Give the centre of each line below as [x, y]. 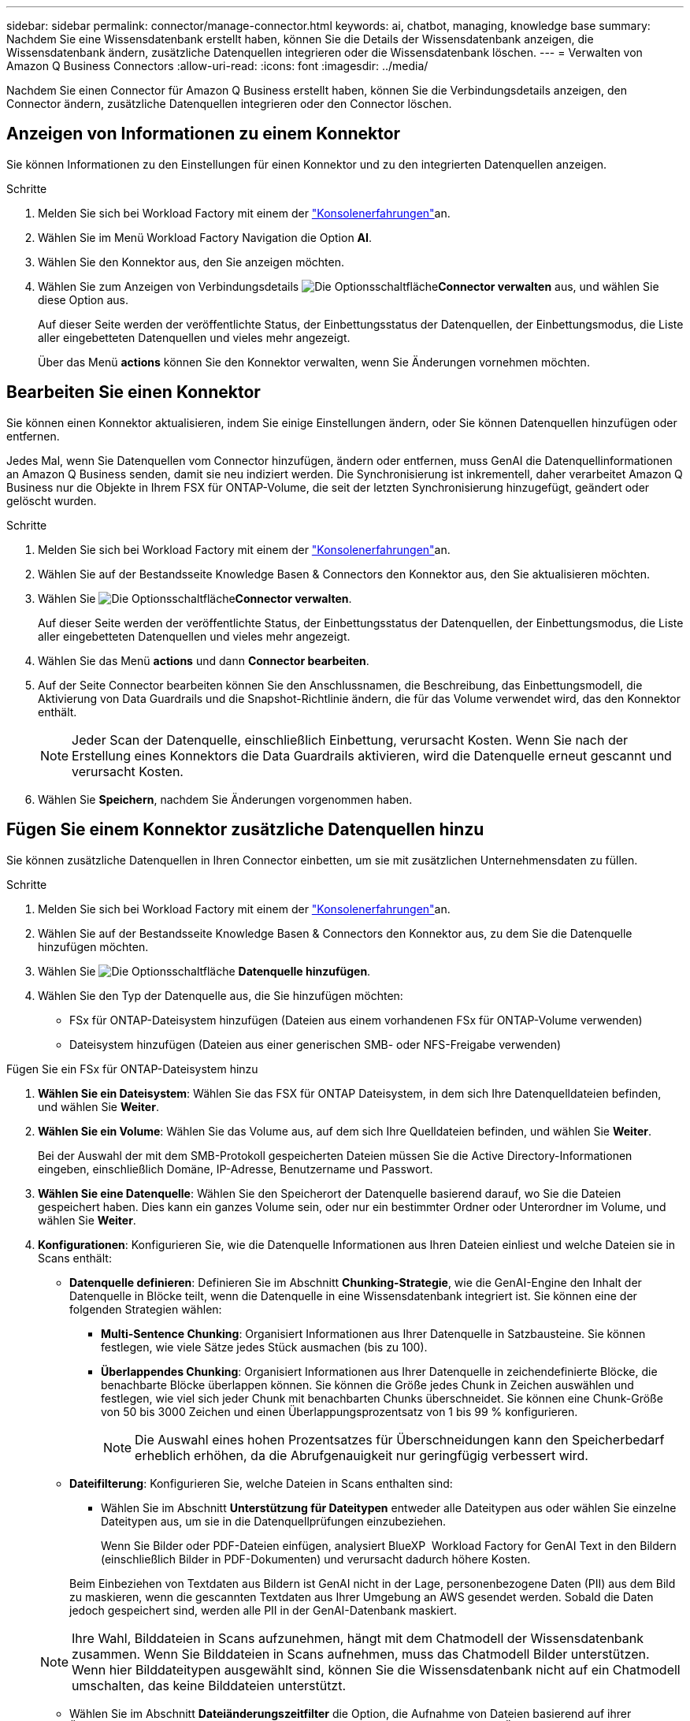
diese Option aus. [83, 299]
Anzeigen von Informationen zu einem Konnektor [204, 134]
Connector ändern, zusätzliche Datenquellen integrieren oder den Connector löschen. [229, 104]
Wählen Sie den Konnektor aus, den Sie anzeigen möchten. [191, 262]
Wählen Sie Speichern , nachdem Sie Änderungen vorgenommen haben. [225, 799]
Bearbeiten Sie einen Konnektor [134, 392]
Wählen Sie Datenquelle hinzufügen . [204, 971]
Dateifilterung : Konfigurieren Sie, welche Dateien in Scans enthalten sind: [261, 1483]
